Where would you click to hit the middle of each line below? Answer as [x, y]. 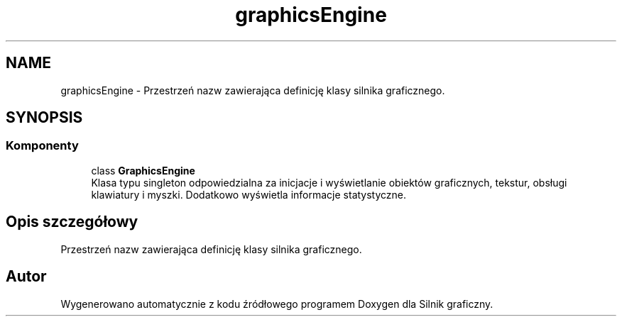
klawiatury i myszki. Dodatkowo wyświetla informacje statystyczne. [249, 194]
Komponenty [42, 146]
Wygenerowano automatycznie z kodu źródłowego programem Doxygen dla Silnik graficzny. [277, 304]
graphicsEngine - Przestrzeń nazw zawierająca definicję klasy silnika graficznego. [253, 90]
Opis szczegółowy [72, 222]
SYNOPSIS [44, 118]
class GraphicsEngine [143, 170]
